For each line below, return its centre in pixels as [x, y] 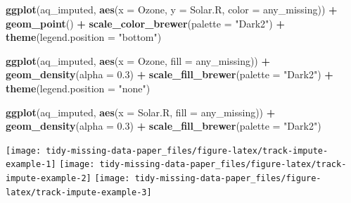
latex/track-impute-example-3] [79, 192]
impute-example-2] [49, 179]
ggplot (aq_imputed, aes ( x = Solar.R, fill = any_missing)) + [141, 112]
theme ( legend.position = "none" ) [78, 88]
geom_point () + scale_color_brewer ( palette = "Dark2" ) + [145, 23]
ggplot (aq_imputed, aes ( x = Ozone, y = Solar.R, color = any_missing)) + [172, 9]
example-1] [31, 165]
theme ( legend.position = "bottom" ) [84, 37]
